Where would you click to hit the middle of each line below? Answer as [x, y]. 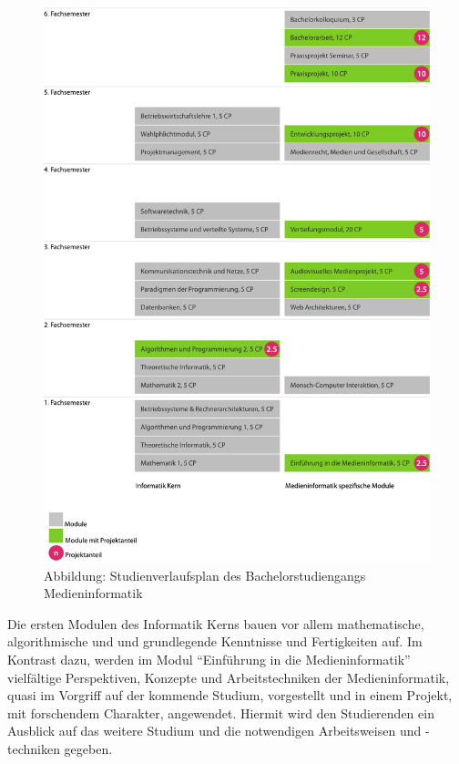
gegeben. [88, 748]
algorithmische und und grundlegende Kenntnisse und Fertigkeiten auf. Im [215, 641]
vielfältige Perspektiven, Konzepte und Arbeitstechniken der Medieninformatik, [229, 677]
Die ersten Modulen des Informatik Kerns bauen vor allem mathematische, [216, 623]
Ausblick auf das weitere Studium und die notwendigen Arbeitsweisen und [214, 731]
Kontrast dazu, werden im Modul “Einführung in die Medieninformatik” [209, 659]
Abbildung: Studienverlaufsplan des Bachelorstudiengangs [205, 575]
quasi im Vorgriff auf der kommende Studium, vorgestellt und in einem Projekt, [230, 695]
